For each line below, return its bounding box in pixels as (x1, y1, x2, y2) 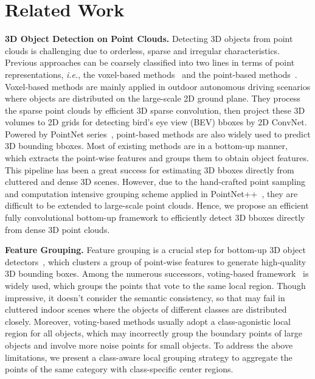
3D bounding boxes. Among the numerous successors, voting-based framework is (5, 267, 309, 280)
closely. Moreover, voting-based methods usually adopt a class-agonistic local (5, 315, 291, 327)
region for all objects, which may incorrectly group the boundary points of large (5, 327, 302, 339)
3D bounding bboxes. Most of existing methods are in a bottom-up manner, (5, 139, 288, 152)
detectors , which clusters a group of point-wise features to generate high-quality (5, 255, 306, 268)
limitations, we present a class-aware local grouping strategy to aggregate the (5, 350, 292, 363)
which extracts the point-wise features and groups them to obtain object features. (5, 151, 309, 164)
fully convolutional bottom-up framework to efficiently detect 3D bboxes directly (5, 211, 305, 224)
